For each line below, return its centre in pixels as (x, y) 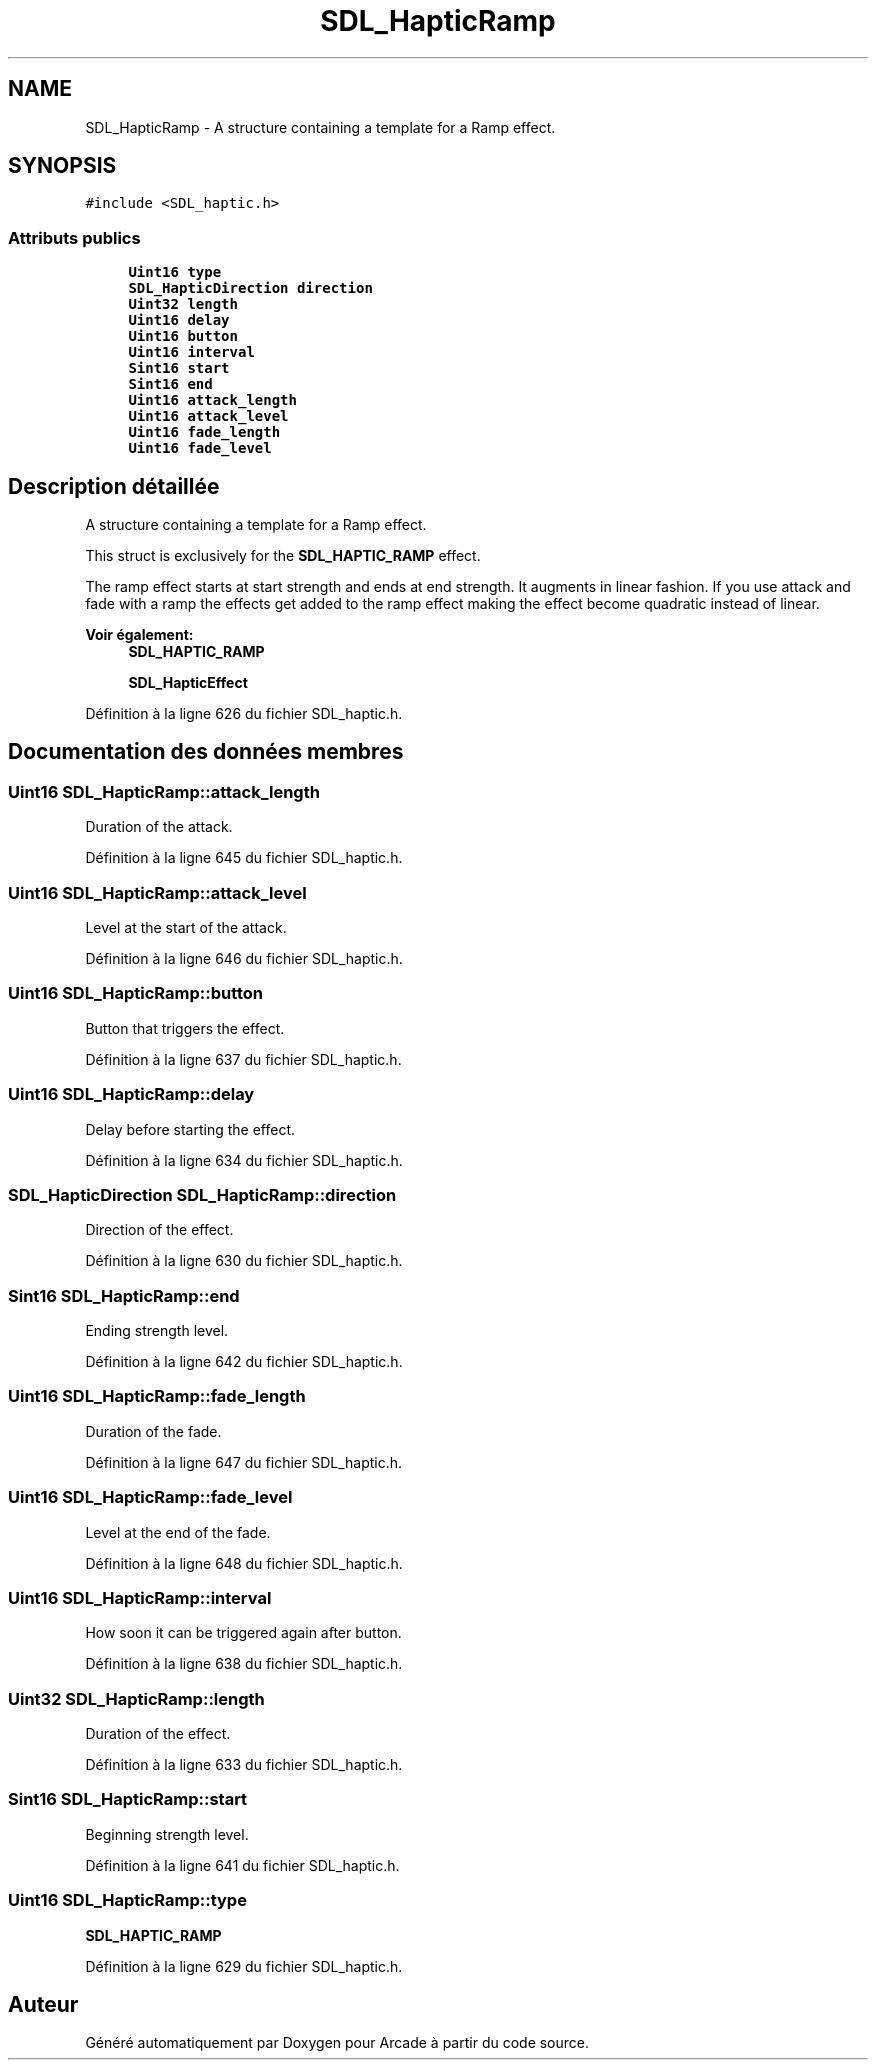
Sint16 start (179, 368)
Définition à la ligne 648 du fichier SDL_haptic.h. (244, 1563)
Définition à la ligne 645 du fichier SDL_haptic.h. (244, 858)
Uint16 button (183, 336)
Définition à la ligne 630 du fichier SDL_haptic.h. (244, 1261)
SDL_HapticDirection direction (250, 288)
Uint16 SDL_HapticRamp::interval (140, 1597)
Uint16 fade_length (204, 432)
